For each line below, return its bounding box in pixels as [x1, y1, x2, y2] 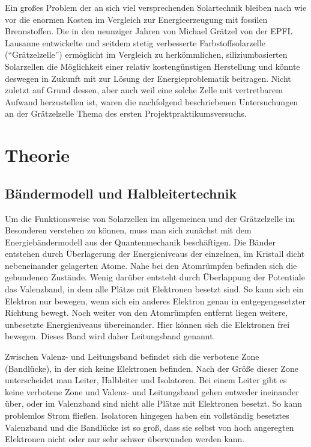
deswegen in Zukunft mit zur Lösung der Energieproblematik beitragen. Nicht [5, 72, 291, 84]
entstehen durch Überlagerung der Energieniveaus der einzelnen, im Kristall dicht [5, 247, 305, 260]
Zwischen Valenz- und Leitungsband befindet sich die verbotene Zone [5, 350, 259, 363]
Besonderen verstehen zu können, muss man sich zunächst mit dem [5, 224, 252, 236]
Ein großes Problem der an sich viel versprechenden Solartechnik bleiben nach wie [5, 1, 307, 13]
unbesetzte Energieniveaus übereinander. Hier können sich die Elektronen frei [5, 318, 290, 330]
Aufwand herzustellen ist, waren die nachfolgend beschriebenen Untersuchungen [5, 95, 298, 108]
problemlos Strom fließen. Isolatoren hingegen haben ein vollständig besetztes [5, 409, 289, 422]
